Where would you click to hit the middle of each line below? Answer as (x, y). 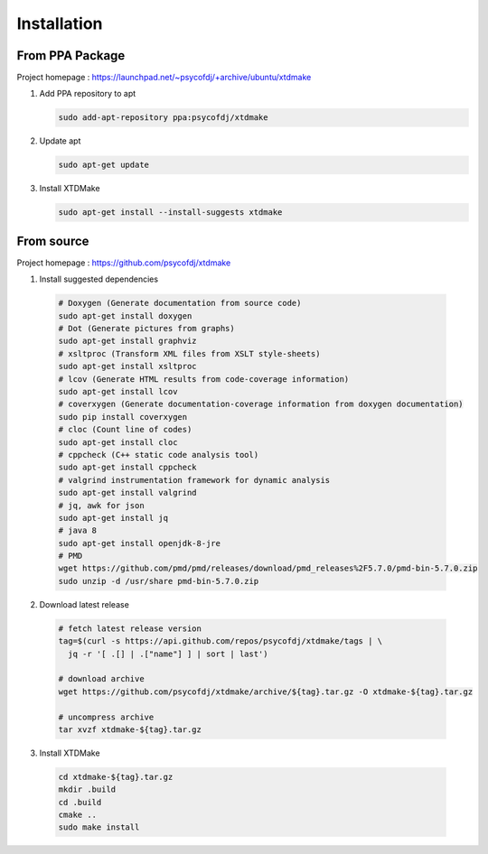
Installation (60, 23)
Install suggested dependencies (99, 279)
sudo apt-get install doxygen (125, 316)
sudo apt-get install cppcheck (128, 468)
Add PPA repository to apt (88, 94)
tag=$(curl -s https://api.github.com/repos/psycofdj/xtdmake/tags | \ (221, 641)
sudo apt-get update (103, 165)
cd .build (80, 802)
